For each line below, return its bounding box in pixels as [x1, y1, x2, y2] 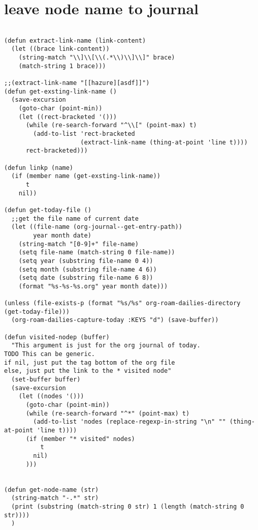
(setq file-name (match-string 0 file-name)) [18, 249, 175, 256]
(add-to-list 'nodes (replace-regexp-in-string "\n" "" [33, 418, 226, 426]
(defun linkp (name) [4, 164, 74, 171]
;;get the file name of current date [11, 215, 139, 222]
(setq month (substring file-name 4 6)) [18, 266, 157, 273]
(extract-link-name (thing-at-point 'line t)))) [80, 138, 248, 146]
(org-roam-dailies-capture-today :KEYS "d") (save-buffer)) [11, 316, 219, 324]
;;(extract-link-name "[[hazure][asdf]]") [4, 79, 150, 87]
